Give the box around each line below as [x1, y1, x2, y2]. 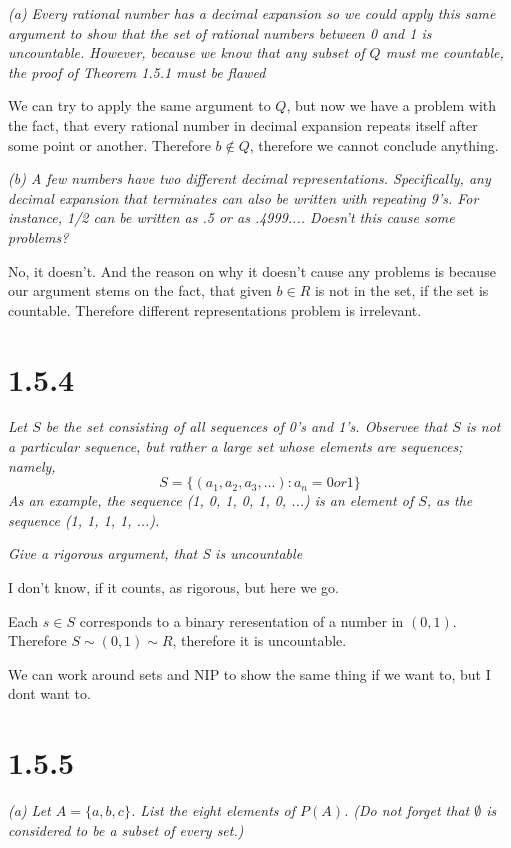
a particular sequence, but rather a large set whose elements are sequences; [8, 436, 463, 457]
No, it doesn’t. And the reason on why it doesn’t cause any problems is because [8, 260, 496, 281]
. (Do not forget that [343, 800, 470, 821]
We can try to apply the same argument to [8, 95, 271, 116]
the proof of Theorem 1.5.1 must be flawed [8, 61, 266, 82]
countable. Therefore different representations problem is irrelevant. [8, 299, 422, 320]
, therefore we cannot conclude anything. [249, 134, 499, 155]
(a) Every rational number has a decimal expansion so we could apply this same [8, 3, 496, 23]
